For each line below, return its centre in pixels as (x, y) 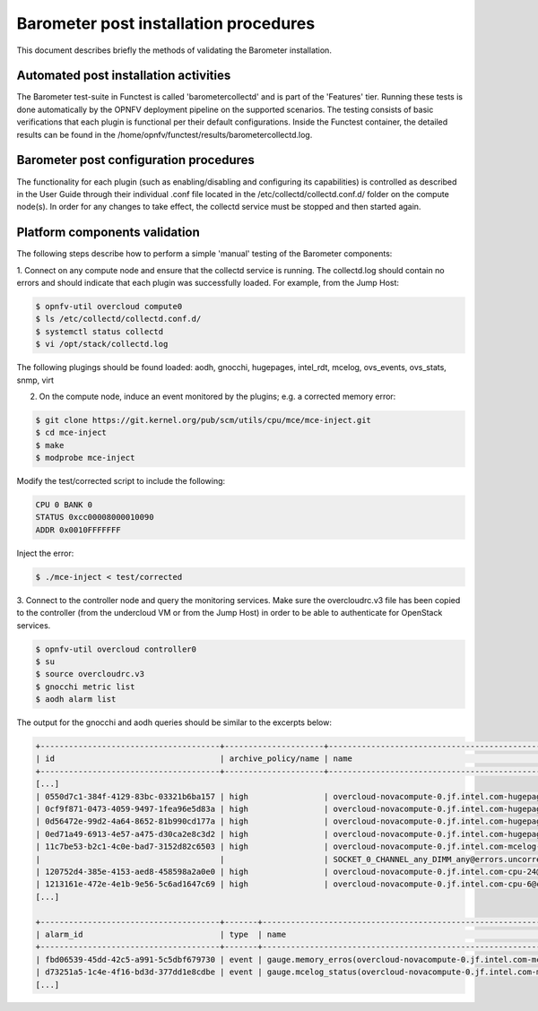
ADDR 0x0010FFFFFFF (78, 530)
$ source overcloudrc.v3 (90, 674)
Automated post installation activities (124, 76)
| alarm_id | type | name (161, 934)
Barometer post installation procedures (166, 23)
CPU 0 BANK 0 (64, 505)
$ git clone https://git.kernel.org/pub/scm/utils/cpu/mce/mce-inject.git (204, 420)
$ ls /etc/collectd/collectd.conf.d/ (118, 319)
